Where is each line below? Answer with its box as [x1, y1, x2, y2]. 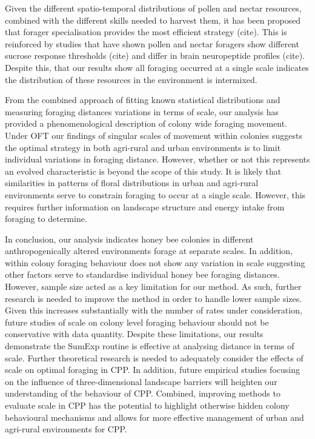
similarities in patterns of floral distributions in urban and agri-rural [5, 176, 259, 189]
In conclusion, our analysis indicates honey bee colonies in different [5, 232, 254, 245]
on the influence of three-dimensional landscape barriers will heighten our [5, 375, 277, 387]
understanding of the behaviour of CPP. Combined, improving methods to [5, 387, 280, 400]
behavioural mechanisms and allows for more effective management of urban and [5, 411, 304, 423]
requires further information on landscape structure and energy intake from [5, 200, 285, 213]
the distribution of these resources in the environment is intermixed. [5, 73, 257, 85]
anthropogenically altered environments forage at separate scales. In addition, [5, 244, 293, 257]
